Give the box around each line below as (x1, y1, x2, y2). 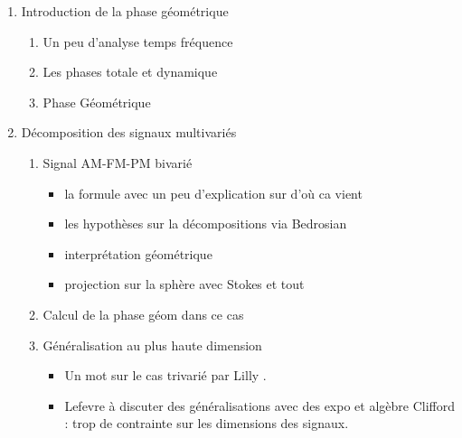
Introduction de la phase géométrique (21, 2, 229, 20)
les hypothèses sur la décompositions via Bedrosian (64, 214, 347, 233)
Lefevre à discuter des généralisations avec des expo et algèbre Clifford (64, 396, 455, 415)
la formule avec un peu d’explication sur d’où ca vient (64, 183, 363, 202)
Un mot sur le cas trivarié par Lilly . (64, 366, 267, 385)
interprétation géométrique (64, 244, 212, 263)
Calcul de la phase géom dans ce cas (42, 304, 244, 323)
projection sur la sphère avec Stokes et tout (64, 275, 305, 294)
